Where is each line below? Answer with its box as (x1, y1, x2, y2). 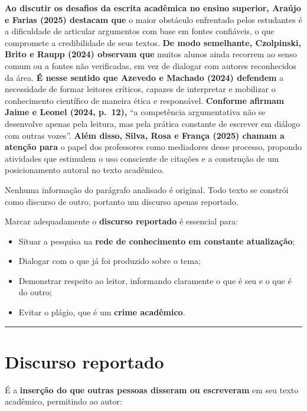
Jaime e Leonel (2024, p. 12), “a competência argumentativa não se (5, 106, 266, 118)
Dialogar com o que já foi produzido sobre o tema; (18, 255, 201, 267)
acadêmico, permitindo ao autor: (5, 395, 122, 407)
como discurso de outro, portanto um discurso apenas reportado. (5, 195, 239, 207)
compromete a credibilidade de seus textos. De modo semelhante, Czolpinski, (5, 36, 301, 48)
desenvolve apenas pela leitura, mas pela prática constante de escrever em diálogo (5, 117, 301, 129)
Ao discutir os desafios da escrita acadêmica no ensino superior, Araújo (5, 2, 301, 14)
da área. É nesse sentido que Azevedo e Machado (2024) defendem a (5, 71, 284, 83)
